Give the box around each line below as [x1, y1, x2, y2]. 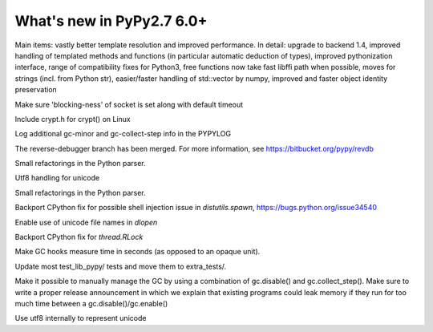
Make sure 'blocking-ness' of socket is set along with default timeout [14, 99, 244, 109]
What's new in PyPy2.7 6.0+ [14, 12, 208, 30]
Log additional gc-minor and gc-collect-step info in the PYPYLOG [14, 129, 232, 139]
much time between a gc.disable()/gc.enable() [14, 298, 168, 308]
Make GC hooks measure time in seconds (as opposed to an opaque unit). [14, 247, 261, 257]
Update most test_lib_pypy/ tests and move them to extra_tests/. [14, 261, 227, 271]
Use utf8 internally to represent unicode [14, 314, 147, 323]
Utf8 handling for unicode [14, 173, 100, 183]
